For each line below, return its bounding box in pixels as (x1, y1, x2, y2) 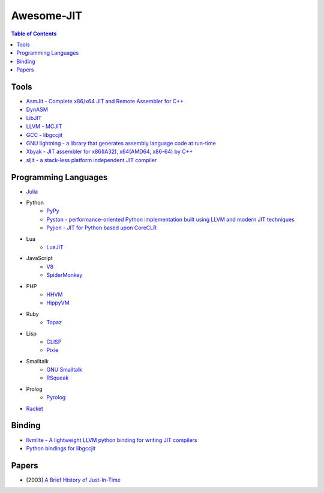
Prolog (26, 385, 43, 393)
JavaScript (26, 255, 53, 262)
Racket (26, 405, 43, 412)
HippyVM (46, 299, 70, 306)
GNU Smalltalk (46, 366, 83, 374)
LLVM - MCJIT (26, 123, 62, 130)
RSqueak (46, 374, 69, 381)
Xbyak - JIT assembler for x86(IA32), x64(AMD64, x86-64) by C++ (26, 148, 193, 156)
